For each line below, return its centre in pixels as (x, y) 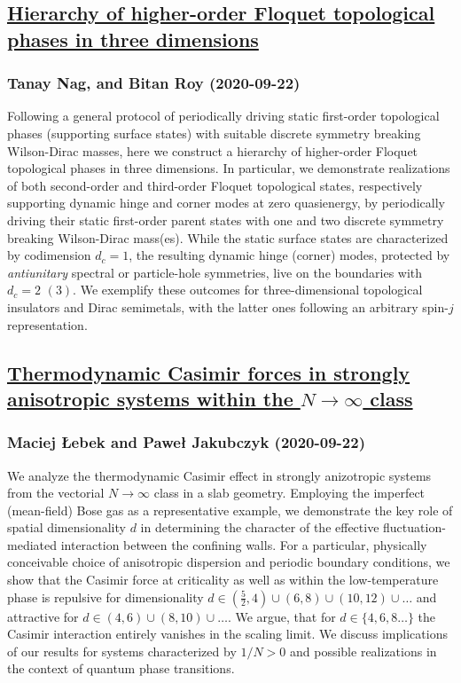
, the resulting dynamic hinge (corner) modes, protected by (289, 255)
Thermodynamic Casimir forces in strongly (209, 372)
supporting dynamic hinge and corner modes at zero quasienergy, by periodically (227, 203)
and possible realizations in (363, 651)
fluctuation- (414, 527)
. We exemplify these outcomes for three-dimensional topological (248, 290)
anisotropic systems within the (150, 398)
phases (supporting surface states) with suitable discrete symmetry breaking (214, 133)
